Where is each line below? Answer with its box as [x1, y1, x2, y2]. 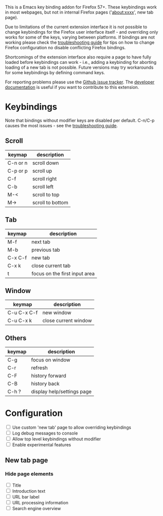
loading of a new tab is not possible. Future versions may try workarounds [5, 64, 154, 70]
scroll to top [32, 191, 60, 198]
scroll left [32, 183, 54, 190]
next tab [31, 238, 51, 245]
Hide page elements [5, 471, 54, 477]
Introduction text [12, 488, 46, 494]
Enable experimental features [12, 442, 72, 448]
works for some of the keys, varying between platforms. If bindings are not [5, 34, 155, 40]
